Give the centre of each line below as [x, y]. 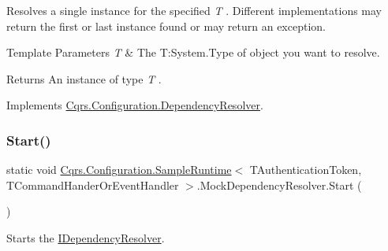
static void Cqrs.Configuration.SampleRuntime [119, 170]
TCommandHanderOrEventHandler [93, 185]
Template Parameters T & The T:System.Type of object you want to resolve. [193, 52]
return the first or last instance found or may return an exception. [166, 26]
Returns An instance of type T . [84, 78]
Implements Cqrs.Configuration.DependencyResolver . [135, 105]
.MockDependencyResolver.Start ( [279, 185]
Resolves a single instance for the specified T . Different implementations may [194, 10]
